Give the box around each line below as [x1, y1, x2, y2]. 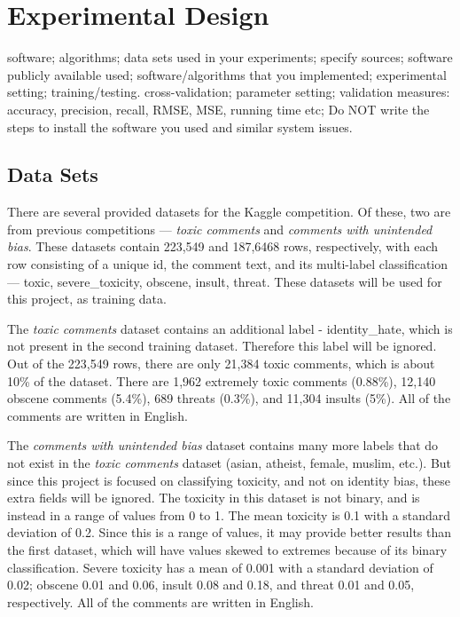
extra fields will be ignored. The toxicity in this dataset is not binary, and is [7, 488, 420, 507]
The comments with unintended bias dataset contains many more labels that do [7, 436, 439, 455]
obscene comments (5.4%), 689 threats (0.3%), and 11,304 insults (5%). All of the [7, 389, 451, 407]
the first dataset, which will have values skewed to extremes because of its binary [7, 540, 448, 558]
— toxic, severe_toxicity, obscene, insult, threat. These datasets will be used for [7, 272, 442, 290]
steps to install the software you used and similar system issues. [7, 117, 353, 136]
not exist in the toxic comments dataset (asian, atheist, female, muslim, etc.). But [7, 454, 452, 472]
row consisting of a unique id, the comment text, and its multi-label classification [7, 255, 448, 273]
